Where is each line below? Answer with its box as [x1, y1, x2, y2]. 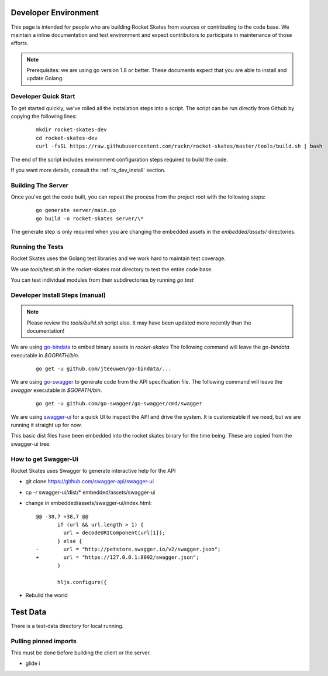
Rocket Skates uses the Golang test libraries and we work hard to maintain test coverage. [11, 255, 226, 262]
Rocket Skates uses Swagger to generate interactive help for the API [11, 467, 176, 474]
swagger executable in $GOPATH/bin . [11, 387, 102, 394]
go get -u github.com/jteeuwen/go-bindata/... [36, 366, 172, 372]
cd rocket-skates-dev [36, 135, 98, 141]
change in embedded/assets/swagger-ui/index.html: [25, 500, 152, 507]
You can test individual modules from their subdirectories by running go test [11, 276, 194, 284]
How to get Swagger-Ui [11, 455, 79, 463]
